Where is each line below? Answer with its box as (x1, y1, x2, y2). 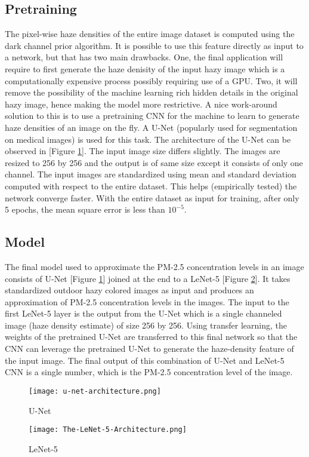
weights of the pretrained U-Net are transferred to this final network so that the (5, 330, 298, 343)
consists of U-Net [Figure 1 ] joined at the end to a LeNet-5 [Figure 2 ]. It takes (5, 272, 291, 284)
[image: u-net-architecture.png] (29, 387, 161, 395)
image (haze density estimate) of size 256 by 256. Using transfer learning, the (5, 318, 287, 331)
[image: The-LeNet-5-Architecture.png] (29, 425, 187, 434)
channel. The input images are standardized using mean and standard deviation (5, 168, 296, 180)
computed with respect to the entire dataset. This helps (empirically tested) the (5, 179, 297, 192)
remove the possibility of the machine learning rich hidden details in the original (5, 86, 298, 99)
